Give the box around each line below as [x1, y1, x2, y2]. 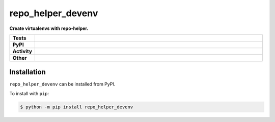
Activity [12, 48, 33, 55]
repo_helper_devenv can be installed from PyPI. [9, 81, 116, 87]
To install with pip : [9, 90, 49, 96]
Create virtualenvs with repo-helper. [9, 25, 89, 31]
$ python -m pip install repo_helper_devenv [20, 104, 133, 110]
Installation [9, 68, 46, 76]
